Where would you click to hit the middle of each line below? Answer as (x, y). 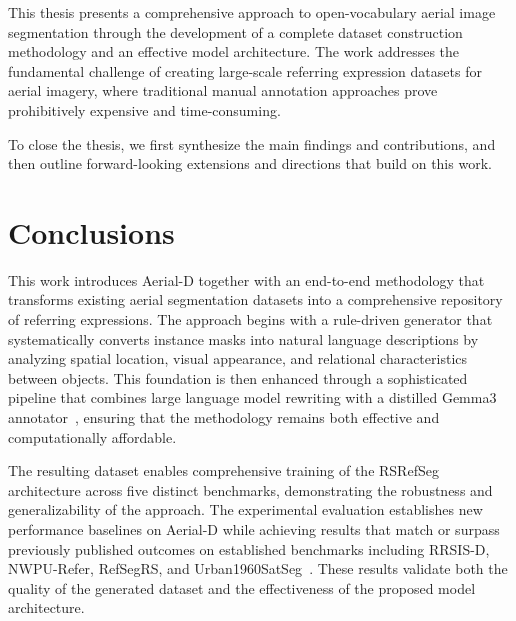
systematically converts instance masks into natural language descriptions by (243, 338)
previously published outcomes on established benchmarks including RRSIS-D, (249, 548)
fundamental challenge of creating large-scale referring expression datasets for (245, 70)
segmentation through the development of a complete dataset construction (235, 31)
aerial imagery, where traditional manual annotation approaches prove (223, 90)
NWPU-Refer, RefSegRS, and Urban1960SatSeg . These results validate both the (258, 568)
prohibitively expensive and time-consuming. (144, 109)
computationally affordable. (92, 436)
